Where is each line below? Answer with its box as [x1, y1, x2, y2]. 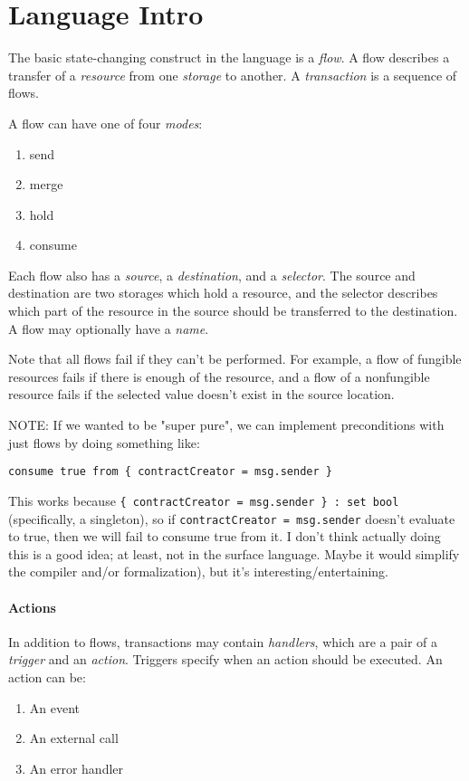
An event [29, 698, 81, 717]
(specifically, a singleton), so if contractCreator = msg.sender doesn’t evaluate [8, 509, 455, 528]
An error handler [29, 758, 124, 777]
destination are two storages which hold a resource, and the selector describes [8, 283, 438, 302]
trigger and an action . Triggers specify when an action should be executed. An [8, 650, 443, 669]
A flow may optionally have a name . [8, 319, 209, 338]
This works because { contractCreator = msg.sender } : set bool [8, 491, 399, 510]
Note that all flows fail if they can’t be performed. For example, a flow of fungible [8, 349, 462, 368]
